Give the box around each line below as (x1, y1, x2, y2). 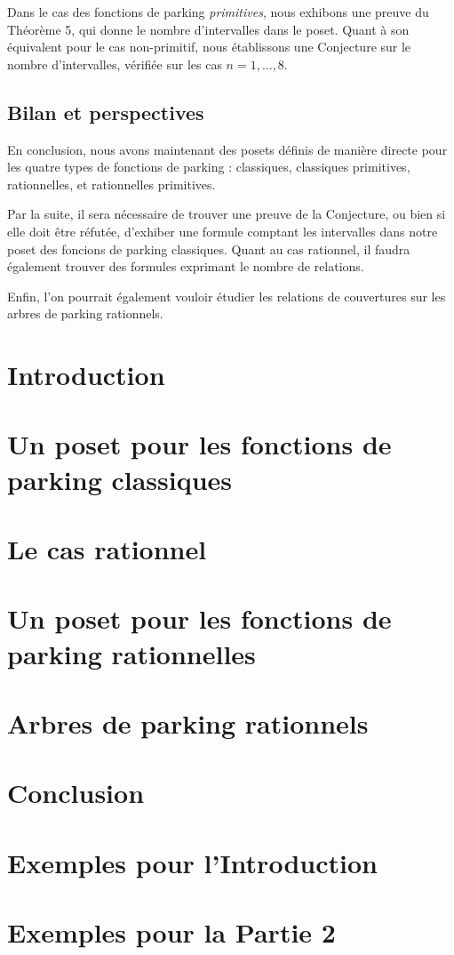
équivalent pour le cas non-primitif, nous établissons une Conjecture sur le (7, 37, 411, 56)
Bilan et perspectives (7, 98, 204, 125)
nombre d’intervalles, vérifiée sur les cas (7, 54, 222, 73)
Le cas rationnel (7, 531, 207, 567)
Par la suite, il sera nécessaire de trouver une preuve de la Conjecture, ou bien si (7, 205, 446, 223)
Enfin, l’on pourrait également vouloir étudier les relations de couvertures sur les (7, 286, 446, 305)
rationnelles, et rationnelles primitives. (7, 174, 216, 193)
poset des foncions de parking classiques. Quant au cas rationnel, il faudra (7, 239, 410, 258)
